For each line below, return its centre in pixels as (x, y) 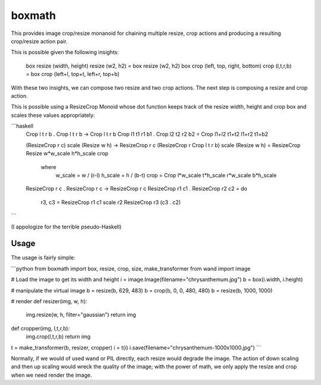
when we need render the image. (51, 375)
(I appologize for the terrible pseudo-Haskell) (66, 227)
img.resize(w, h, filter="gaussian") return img (81, 315)
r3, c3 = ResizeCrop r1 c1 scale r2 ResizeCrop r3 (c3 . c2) (111, 202)
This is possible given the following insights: (65, 52)
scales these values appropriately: (53, 115)
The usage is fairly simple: (43, 257)
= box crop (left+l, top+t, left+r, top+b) (73, 74)
